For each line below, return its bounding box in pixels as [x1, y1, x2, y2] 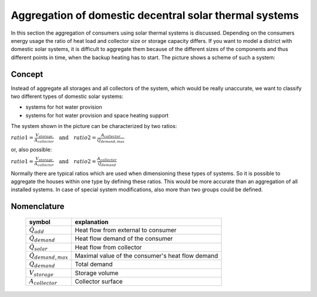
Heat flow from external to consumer [75, 226, 177, 234]
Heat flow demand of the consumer [75, 235, 173, 243]
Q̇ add [29, 226, 44, 235]
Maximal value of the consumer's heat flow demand [75, 252, 218, 260]
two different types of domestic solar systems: [11, 93, 124, 100]
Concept [11, 69, 43, 79]
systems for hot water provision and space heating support [25, 112, 169, 119]
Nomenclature [11, 201, 65, 211]
